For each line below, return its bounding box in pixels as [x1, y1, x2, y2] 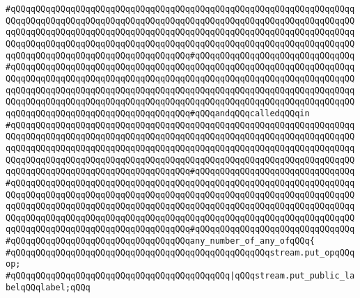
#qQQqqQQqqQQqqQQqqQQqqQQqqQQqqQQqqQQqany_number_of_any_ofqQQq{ [6, 236, 315, 246]
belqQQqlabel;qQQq [6, 282, 91, 292]
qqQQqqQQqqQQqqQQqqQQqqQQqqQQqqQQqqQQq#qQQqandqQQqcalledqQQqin [6, 108, 310, 118]
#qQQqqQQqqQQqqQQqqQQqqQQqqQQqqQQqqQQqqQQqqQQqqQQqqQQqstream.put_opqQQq [6, 247, 355, 258]
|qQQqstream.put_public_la [230, 271, 355, 281]
